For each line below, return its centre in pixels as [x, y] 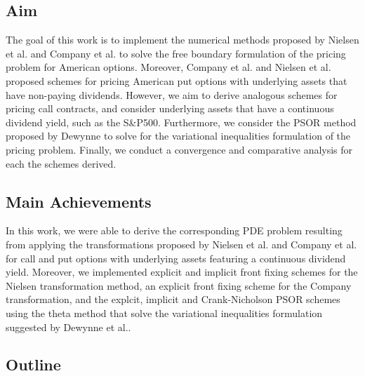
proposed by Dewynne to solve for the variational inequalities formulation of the [178, 136]
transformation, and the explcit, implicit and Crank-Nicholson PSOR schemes [173, 299]
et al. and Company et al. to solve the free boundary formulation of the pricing [176, 53]
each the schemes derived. [61, 163]
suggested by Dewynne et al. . [68, 327]
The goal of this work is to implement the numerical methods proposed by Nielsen [182, 40]
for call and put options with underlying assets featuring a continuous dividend [176, 258]
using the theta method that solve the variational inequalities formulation [164, 313]
